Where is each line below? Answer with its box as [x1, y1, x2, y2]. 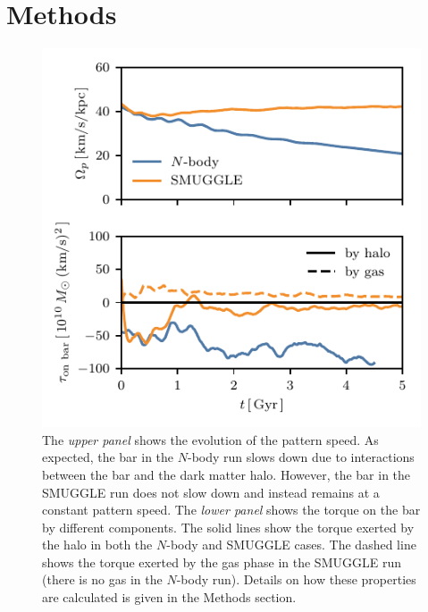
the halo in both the [42, 535, 153, 554]
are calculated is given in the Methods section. [42, 588, 297, 607]
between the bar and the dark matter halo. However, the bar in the [42, 465, 411, 483]
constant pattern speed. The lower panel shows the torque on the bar [42, 500, 421, 519]
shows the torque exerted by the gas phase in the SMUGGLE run [42, 552, 401, 571]
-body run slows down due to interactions [187, 448, 415, 466]
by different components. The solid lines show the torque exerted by [42, 517, 415, 536]
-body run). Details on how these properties [176, 570, 416, 589]
